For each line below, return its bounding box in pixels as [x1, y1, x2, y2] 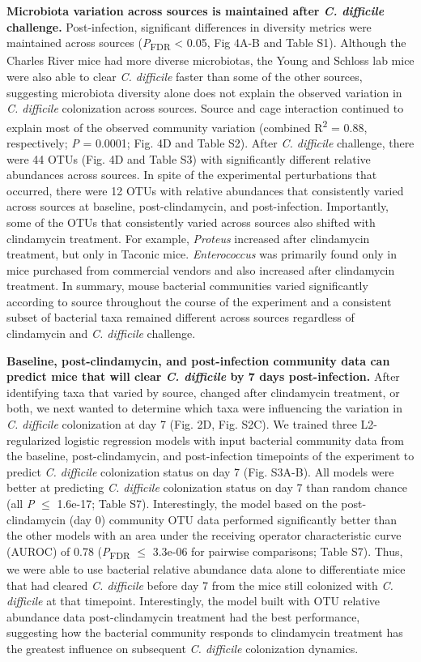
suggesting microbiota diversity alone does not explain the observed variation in [6, 83, 402, 100]
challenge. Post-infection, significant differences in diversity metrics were [6, 18, 372, 35]
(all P [6, 495, 35, 511]
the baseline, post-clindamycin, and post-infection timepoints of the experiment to [6, 447, 415, 464]
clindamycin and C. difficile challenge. [6, 325, 196, 342]
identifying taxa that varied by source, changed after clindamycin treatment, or [6, 383, 400, 400]
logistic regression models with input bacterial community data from [64, 431, 404, 448]
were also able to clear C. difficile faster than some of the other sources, [6, 67, 363, 84]
